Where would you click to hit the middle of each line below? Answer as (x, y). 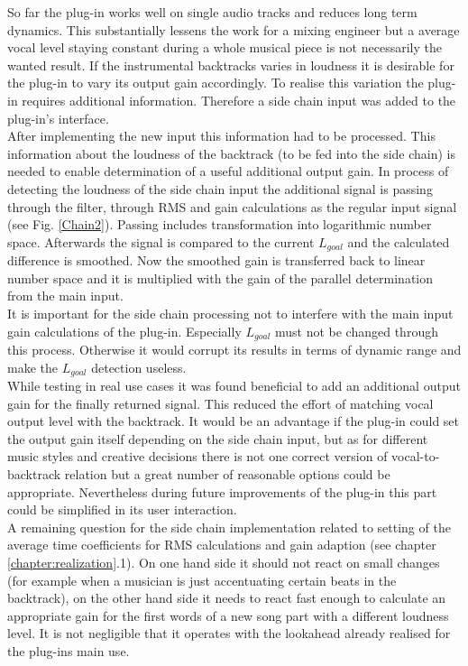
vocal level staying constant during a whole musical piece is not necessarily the (225, 47)
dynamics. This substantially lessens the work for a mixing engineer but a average (234, 29)
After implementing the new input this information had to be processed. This (221, 136)
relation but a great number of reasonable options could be (227, 474)
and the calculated (399, 241)
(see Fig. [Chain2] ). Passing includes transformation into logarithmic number (220, 224)
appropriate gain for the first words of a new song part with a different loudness (228, 615)
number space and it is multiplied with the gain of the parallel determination (220, 277)
